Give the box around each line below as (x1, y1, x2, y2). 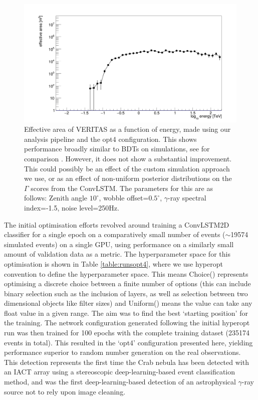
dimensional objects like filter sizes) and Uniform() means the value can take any (4, 298, 252, 308)
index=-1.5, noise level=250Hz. (24, 202, 119, 213)
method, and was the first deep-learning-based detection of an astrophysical (4, 376, 236, 387)
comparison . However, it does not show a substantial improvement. (24, 153, 232, 163)
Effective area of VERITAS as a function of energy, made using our (24, 124, 231, 134)
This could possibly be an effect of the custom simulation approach (24, 163, 230, 173)
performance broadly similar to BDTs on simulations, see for (24, 143, 210, 154)
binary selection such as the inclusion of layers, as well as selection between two (4, 288, 248, 298)
